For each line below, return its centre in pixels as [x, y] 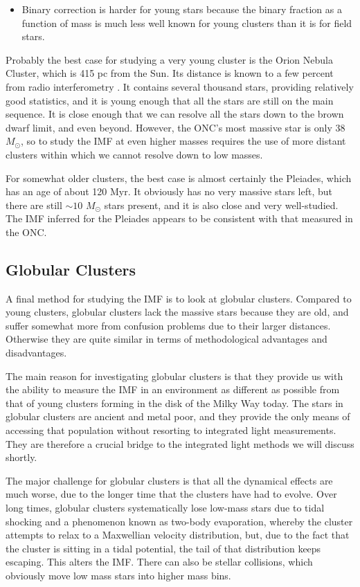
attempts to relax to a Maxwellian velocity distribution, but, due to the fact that [178, 535]
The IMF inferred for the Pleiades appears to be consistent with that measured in [179, 218]
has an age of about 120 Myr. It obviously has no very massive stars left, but [169, 191]
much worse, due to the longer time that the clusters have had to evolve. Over [171, 494]
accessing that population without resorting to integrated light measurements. [171, 430]
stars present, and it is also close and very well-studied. [221, 205]
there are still [34, 205]
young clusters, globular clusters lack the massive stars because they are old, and [177, 312]
